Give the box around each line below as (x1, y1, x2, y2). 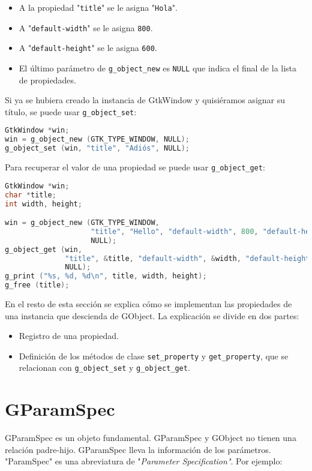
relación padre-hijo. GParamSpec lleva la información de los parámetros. (5, 443, 271, 455)
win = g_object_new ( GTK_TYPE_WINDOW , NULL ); (5, 135, 190, 144)
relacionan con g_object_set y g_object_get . (19, 361, 190, 374)
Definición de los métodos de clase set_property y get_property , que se (19, 349, 289, 362)
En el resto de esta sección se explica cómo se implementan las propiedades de (5, 298, 292, 310)
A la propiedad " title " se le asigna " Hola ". (19, 1, 178, 13)
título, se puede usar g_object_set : (5, 105, 137, 118)
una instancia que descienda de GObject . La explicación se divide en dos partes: (5, 309, 299, 322)
